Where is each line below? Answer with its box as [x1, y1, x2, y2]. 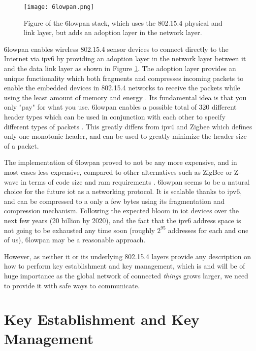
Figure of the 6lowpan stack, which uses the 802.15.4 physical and [24, 17, 223, 28]
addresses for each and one [168, 225, 249, 235]
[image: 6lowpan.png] [24, 3, 95, 10]
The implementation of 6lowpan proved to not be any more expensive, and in [4, 157, 237, 167]
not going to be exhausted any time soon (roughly [4, 225, 155, 235]
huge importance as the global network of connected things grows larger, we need [4, 270, 249, 280]
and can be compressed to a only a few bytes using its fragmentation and [4, 195, 225, 206]
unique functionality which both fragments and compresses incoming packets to [4, 73, 244, 83]
